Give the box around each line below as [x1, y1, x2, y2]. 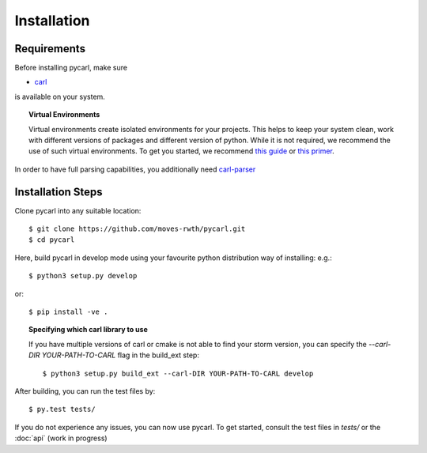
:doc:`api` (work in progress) [14, 433, 108, 443]
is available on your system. [14, 92, 106, 101]
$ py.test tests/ [28, 405, 96, 414]
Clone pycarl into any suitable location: [14, 206, 142, 215]
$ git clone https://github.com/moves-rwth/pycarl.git [28, 225, 246, 233]
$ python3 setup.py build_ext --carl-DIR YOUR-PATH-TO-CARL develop [42, 368, 314, 378]
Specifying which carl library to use [28, 325, 148, 334]
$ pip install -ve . [28, 308, 108, 316]
